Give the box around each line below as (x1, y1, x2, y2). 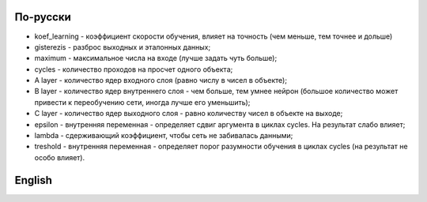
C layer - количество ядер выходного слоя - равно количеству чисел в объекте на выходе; (34, 109, 343, 118)
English (14, 174, 53, 187)
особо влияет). (34, 152, 85, 162)
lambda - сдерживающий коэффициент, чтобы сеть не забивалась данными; (34, 131, 293, 140)
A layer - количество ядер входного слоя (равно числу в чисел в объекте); (34, 76, 288, 85)
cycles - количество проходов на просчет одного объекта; (34, 64, 233, 74)
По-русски (14, 10, 71, 24)
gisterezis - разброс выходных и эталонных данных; (34, 42, 211, 51)
